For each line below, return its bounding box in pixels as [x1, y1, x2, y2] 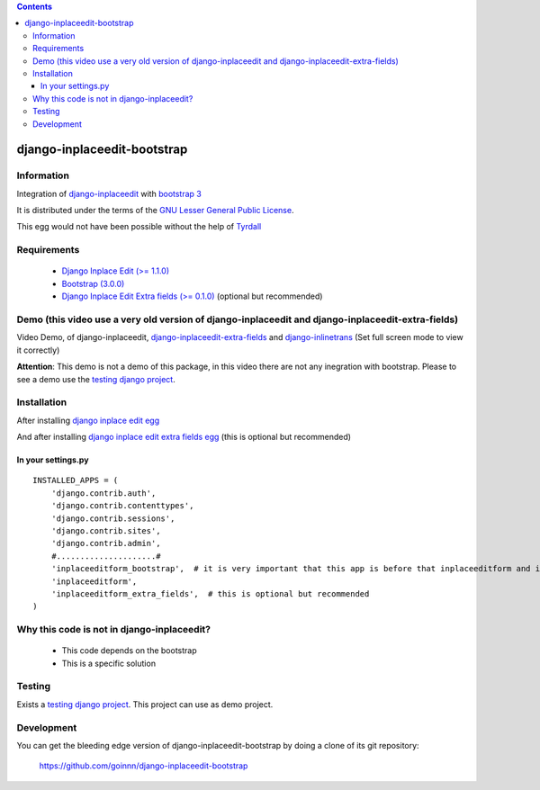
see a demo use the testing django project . [16, 373, 175, 384]
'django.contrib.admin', [50, 538, 161, 549]
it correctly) [16, 345, 60, 355]
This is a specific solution [61, 658, 157, 669]
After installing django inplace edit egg [16, 415, 160, 426]
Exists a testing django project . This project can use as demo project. [16, 698, 274, 710]
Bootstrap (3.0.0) [61, 278, 125, 289]
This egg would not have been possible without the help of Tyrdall [16, 221, 262, 232]
